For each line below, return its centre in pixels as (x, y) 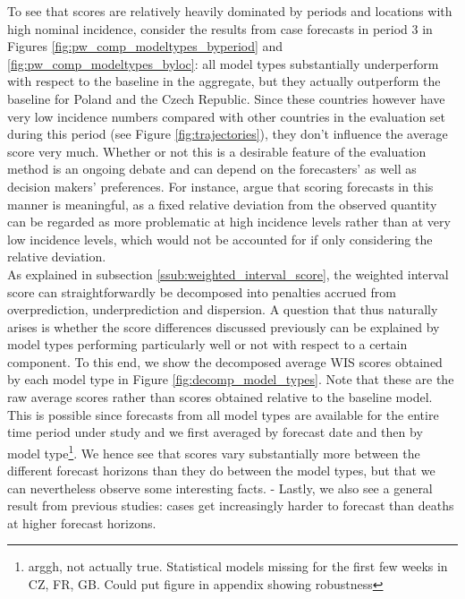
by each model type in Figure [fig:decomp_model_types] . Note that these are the (231, 379)
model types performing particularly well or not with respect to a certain (207, 344)
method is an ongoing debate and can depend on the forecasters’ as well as (212, 169)
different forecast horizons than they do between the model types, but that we (221, 471)
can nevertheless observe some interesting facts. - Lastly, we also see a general (220, 488)
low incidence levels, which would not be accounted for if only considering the (220, 239)
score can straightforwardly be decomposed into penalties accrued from (202, 291)
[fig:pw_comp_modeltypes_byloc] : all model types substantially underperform (223, 63)
